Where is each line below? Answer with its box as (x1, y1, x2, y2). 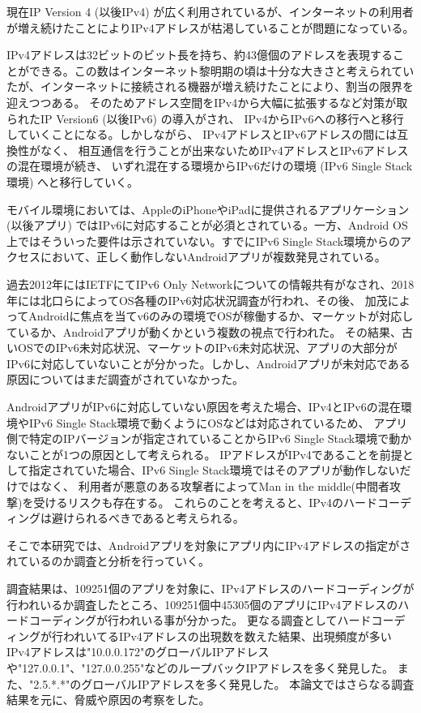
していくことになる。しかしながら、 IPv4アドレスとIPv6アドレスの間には (6, 126, 398, 143)
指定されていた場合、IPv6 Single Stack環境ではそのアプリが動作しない (28, 462, 400, 479)
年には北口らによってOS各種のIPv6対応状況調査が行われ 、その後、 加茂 (6, 291, 388, 308)
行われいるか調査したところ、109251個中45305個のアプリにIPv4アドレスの (6, 595, 398, 612)
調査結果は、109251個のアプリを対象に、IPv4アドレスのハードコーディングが (6, 580, 415, 596)
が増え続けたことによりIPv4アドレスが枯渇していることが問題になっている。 (6, 19, 415, 36)
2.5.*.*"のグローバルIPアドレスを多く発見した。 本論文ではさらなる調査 (33, 675, 415, 692)
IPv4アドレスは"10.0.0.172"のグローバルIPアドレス (6, 643, 270, 660)
